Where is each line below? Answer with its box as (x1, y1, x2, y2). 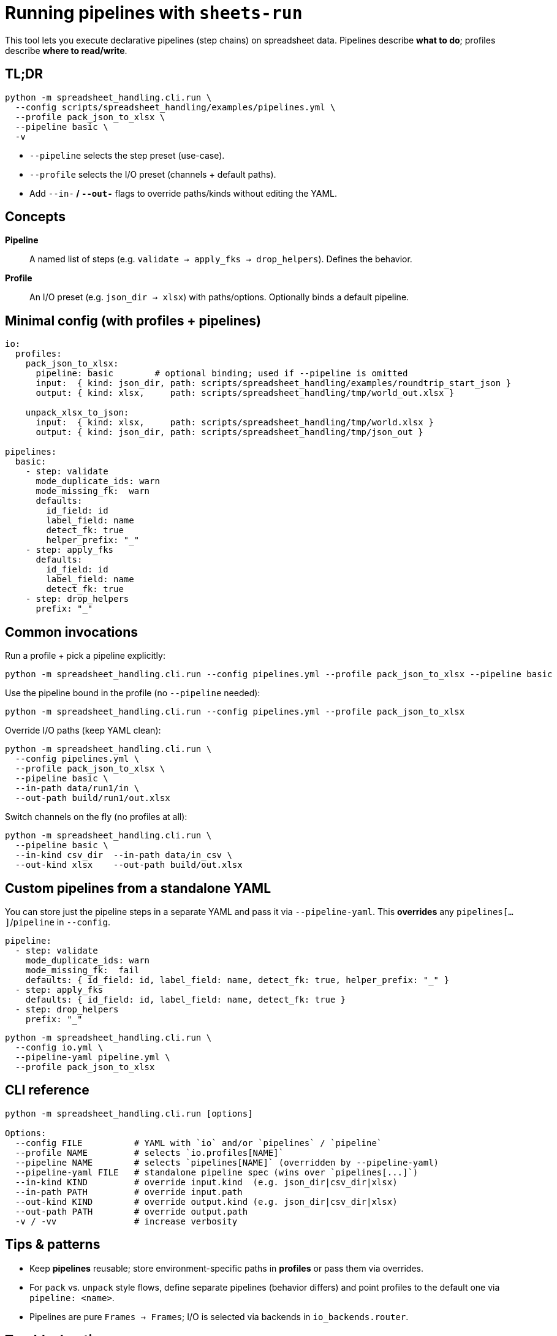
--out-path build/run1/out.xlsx (15, 793, 170, 803)
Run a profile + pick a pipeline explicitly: (5, 650, 165, 661)
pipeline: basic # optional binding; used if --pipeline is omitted (36, 368, 408, 379)
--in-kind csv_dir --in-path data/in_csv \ (15, 850, 232, 860)
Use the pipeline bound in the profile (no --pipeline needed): (5, 688, 260, 699)
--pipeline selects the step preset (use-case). (29, 150, 225, 161)
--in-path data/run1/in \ (15, 783, 140, 794)
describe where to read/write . (5, 45, 127, 56)
